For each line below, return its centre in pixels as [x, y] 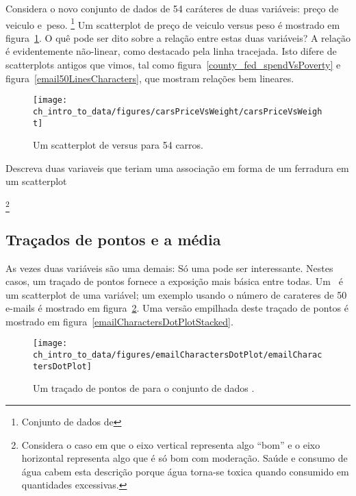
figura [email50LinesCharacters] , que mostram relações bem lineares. [150, 78]
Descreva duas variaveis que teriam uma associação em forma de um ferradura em [177, 168]
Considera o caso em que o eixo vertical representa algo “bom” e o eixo [171, 444]
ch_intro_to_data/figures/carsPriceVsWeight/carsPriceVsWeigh [178, 111]
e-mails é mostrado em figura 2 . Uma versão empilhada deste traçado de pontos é [177, 308]
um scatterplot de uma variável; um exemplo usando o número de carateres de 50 [176, 294]
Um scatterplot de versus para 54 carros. [118, 145]
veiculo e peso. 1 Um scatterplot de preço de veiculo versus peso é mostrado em [173, 23]
